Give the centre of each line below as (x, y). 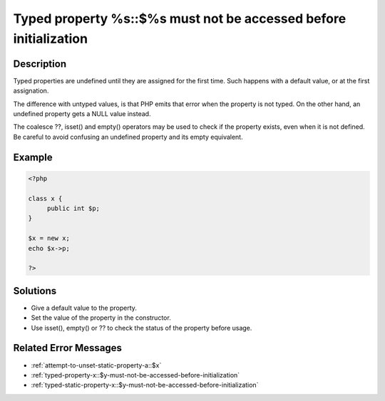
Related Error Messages (68, 348)
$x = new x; (49, 238)
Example (33, 157)
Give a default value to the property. (84, 308)
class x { (45, 198)
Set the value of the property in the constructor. (101, 318)
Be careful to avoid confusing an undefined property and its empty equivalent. (128, 137)
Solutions (35, 291)
